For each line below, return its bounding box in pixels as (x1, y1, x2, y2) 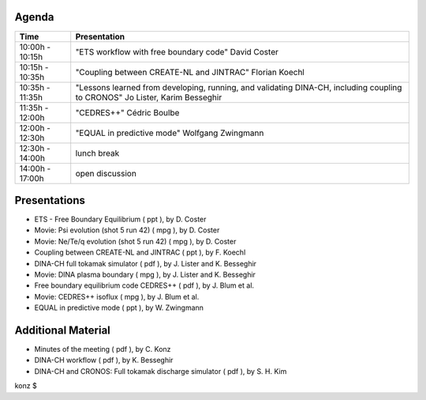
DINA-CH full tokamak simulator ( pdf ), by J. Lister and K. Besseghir (34, 258, 256, 268)
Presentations (14, 194, 86, 207)
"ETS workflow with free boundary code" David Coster (75, 46, 279, 57)
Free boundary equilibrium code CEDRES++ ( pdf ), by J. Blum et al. (34, 281, 255, 290)
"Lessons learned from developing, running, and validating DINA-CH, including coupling (75, 81, 402, 92)
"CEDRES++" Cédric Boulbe (75, 107, 180, 118)
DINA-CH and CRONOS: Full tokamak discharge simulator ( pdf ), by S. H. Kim (34, 366, 287, 375)
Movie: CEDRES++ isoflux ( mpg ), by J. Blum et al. (34, 292, 200, 301)
